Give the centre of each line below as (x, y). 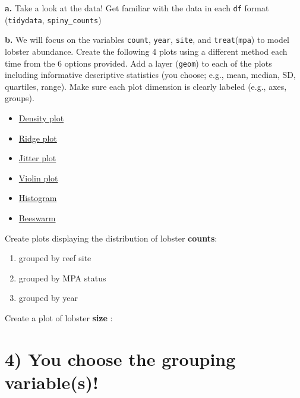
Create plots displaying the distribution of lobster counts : (111, 238)
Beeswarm (37, 217)
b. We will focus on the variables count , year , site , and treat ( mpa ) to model (147, 40)
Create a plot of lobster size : (59, 317)
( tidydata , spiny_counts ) (53, 19)
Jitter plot (37, 158)
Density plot (41, 118)
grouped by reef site (55, 258)
